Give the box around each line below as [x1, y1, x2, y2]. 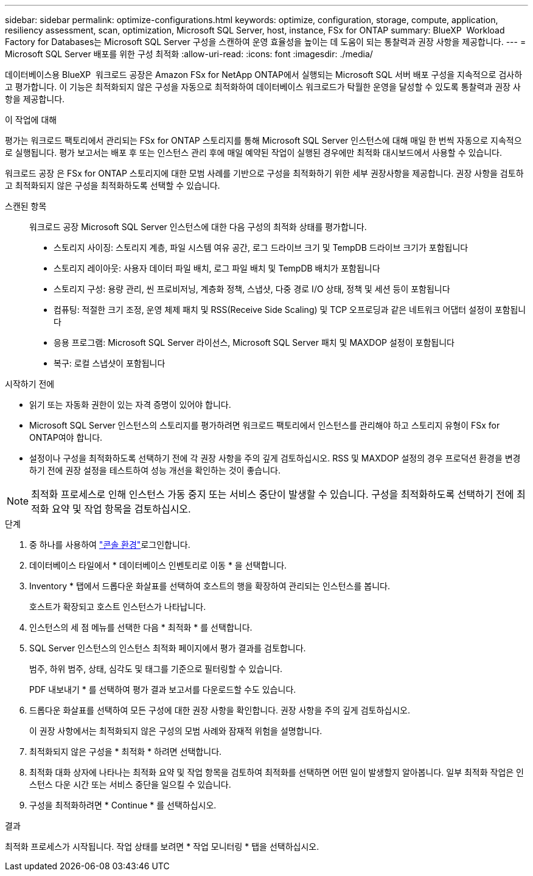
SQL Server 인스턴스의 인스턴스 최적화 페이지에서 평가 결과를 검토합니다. [29, 643, 306, 653]
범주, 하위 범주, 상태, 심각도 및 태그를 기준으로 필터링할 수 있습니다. [29, 664, 283, 674]
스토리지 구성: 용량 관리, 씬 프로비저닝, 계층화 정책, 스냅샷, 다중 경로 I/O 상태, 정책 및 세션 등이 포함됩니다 [54, 284, 450, 294]
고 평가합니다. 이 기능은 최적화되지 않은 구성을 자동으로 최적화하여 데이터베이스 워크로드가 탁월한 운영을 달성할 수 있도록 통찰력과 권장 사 [5, 82, 521, 92]
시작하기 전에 [5, 379, 55, 389]
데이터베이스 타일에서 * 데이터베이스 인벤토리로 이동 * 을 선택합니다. [29, 560, 287, 570]
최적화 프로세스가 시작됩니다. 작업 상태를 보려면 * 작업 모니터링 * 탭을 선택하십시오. [5, 841, 319, 852]
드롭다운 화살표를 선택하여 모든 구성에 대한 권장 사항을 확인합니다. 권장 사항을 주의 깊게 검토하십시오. [29, 705, 410, 715]
